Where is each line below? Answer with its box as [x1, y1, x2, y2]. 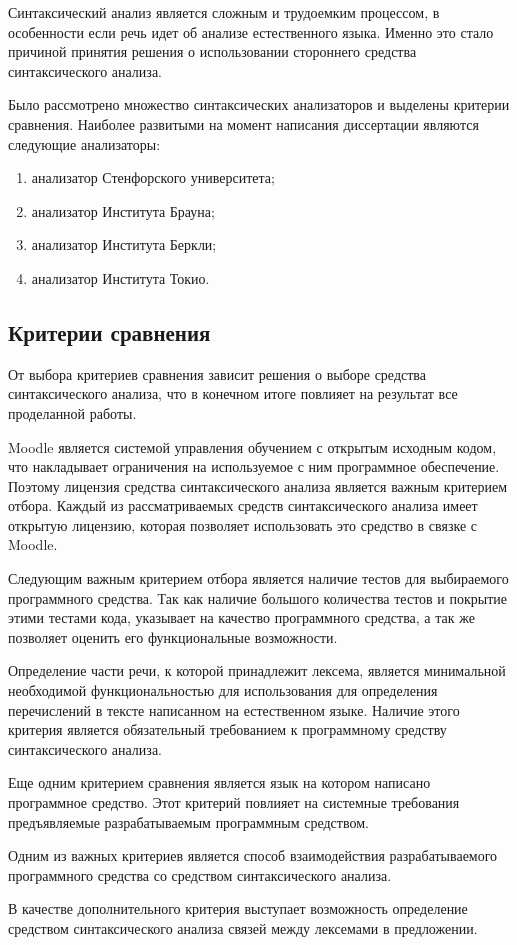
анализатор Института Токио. [31, 267, 210, 288]
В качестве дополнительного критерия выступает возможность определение [8, 898, 468, 919]
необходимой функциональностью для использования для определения [8, 680, 438, 701]
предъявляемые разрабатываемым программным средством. [8, 811, 369, 832]
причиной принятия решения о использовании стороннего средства [8, 41, 417, 62]
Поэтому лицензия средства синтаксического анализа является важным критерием [8, 475, 508, 496]
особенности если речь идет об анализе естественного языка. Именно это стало [8, 21, 494, 42]
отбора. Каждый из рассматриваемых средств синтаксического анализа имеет [8, 495, 478, 516]
